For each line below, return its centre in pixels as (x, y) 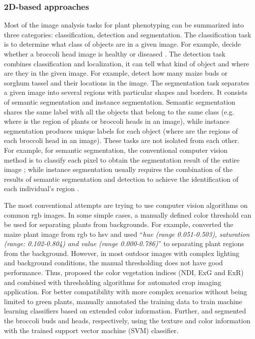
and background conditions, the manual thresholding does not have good (113, 263)
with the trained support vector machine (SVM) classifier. (91, 330)
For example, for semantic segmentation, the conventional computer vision (116, 150)
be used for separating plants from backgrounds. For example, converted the (119, 224)
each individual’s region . (42, 188)
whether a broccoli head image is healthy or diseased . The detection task (115, 54)
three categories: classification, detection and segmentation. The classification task (128, 34)
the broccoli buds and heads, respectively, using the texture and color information (127, 321)
